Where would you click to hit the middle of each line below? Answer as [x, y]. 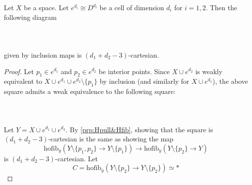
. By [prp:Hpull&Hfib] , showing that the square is [139, 129]
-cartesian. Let [76, 158]
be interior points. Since [134, 71]
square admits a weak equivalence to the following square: [90, 91]
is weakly [209, 71]
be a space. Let [46, 7]
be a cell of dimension [132, 7]
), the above [230, 81]
